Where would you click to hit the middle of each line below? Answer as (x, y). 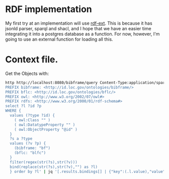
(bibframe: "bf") (32, 148)
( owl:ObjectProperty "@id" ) (46, 129)
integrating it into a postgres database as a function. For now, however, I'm (82, 34)
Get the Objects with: (27, 73)
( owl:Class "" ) (32, 120)
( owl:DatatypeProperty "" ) (45, 125)
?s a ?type (21, 139)
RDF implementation (49, 9)
